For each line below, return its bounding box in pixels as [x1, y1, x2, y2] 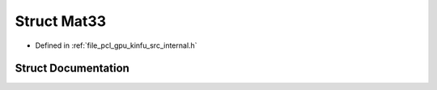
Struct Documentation [15, 62, 129, 75]
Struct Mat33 [15, 12, 107, 30]
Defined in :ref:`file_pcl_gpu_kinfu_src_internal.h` [35, 41, 197, 50]
